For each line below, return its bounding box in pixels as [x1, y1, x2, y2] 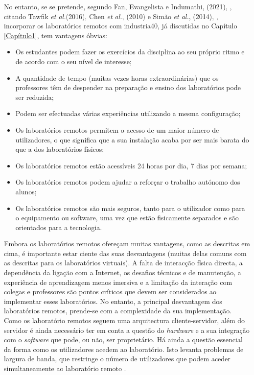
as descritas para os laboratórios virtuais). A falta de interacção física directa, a [4, 258, 243, 268]
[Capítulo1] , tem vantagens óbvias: [4, 30, 107, 40]
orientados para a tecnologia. [15, 222, 102, 232]
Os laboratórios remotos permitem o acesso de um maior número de [15, 124, 219, 135]
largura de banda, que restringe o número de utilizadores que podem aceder [4, 353, 231, 364]
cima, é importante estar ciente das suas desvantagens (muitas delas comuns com [4, 248, 247, 258]
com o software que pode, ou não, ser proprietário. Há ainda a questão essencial [4, 334, 243, 345]
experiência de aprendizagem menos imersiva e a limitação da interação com [4, 277, 232, 287]
